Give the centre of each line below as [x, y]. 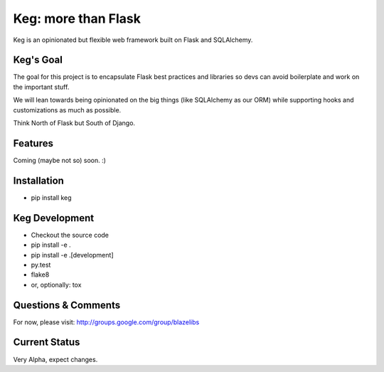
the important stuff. [41, 87]
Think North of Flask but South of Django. [74, 123]
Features [33, 143]
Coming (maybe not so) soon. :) [60, 160]
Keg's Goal [38, 60]
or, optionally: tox [56, 285]
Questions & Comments [67, 305]
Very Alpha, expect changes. [55, 359]
